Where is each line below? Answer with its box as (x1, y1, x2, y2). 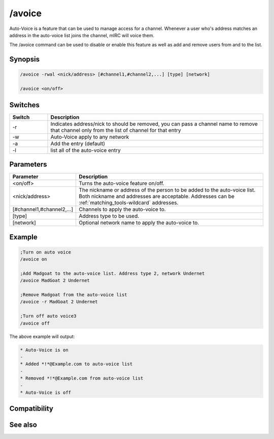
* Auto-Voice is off (20, 389, 71, 395)
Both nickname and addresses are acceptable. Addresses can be (79, 193, 234, 200)
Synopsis (9, 55, 40, 64)
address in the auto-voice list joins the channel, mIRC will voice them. (9, 32, 155, 38)
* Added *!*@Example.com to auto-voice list (20, 361, 133, 367)
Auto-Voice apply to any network (50, 133, 129, 140)
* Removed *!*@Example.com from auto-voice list (20, 375, 144, 381)
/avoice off (20, 320, 50, 326)
